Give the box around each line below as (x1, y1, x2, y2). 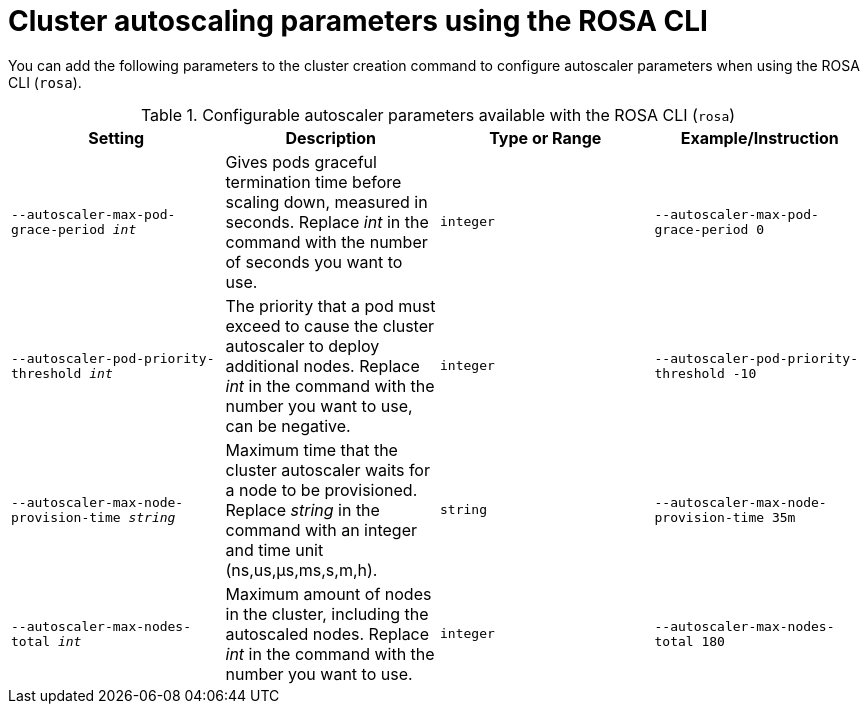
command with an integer (225, 519, 417, 540)
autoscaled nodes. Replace (225, 623, 430, 644)
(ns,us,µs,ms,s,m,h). (225, 559, 378, 580)
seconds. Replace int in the (225, 211, 429, 232)
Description (285, 127, 376, 148)
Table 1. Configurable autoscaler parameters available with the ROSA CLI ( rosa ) (140, 104, 736, 125)
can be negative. (225, 415, 351, 436)
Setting (88, 127, 145, 148)
